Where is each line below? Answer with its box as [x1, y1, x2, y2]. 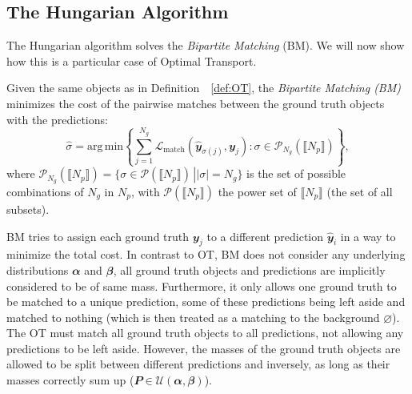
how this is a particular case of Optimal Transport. [6, 52, 257, 69]
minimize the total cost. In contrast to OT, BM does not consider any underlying [6, 246, 406, 263]
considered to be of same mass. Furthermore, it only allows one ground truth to [6, 277, 397, 294]
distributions [6, 261, 69, 278]
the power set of [218, 183, 297, 199]
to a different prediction [206, 227, 324, 244]
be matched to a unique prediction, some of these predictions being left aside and [6, 293, 406, 310]
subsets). [6, 200, 50, 217]
